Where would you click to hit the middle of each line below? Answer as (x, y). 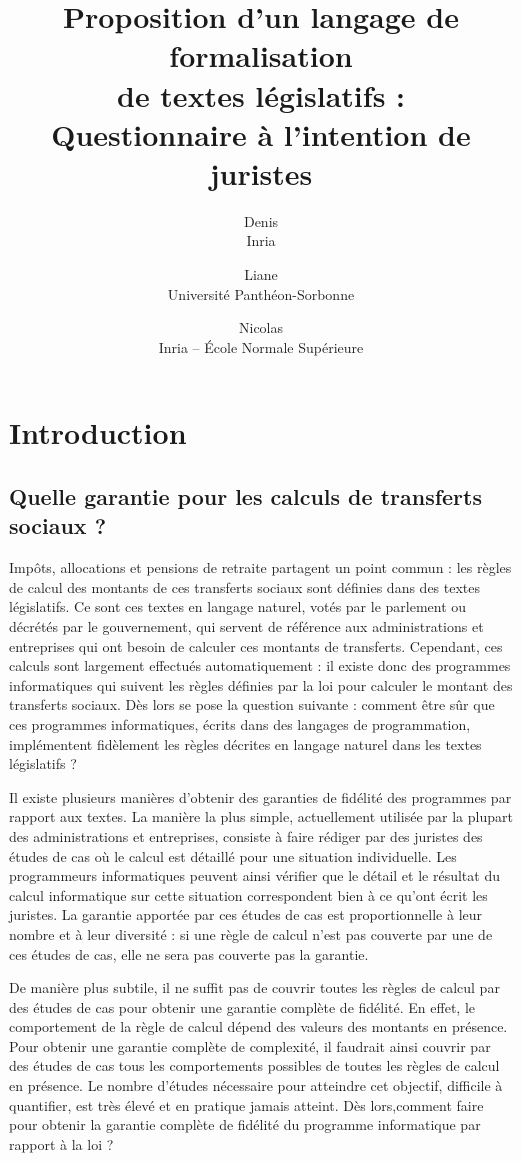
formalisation (261, 55)
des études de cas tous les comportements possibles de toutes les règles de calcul (254, 1065)
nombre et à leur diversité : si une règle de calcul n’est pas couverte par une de (251, 933)
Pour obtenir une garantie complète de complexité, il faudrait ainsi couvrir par (250, 1045)
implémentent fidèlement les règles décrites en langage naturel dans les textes (245, 743)
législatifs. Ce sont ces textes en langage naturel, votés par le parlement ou (238, 606)
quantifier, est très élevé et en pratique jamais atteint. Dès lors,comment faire (246, 1104)
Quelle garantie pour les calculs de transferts (245, 496)
